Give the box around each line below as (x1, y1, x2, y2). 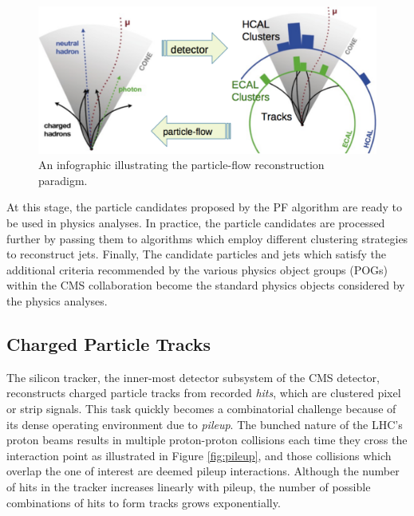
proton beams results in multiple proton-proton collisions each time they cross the (6, 431, 408, 448)
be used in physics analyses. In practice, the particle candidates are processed (6, 215, 385, 231)
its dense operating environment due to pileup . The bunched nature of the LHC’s (6, 416, 403, 432)
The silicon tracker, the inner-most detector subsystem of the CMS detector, (6, 368, 380, 385)
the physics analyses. (6, 293, 108, 309)
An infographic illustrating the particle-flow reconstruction (38, 156, 325, 173)
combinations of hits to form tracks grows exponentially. (6, 494, 281, 510)
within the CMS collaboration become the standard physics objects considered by (6, 277, 405, 293)
